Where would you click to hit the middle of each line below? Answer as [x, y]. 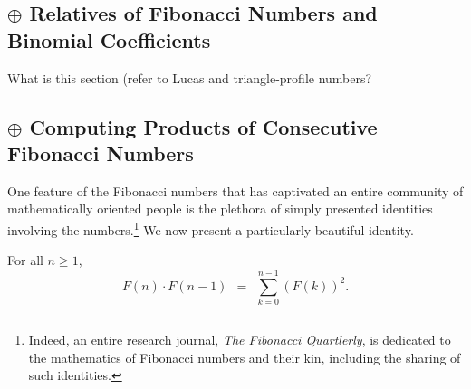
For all [25, 260]
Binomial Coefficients [109, 39]
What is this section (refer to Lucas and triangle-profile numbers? [190, 77]
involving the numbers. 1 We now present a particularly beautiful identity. [211, 228]
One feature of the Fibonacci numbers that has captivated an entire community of [235, 190]
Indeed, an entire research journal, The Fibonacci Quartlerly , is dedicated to [240, 339]
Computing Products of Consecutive [203, 126]
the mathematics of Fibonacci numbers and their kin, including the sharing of [245, 357]
